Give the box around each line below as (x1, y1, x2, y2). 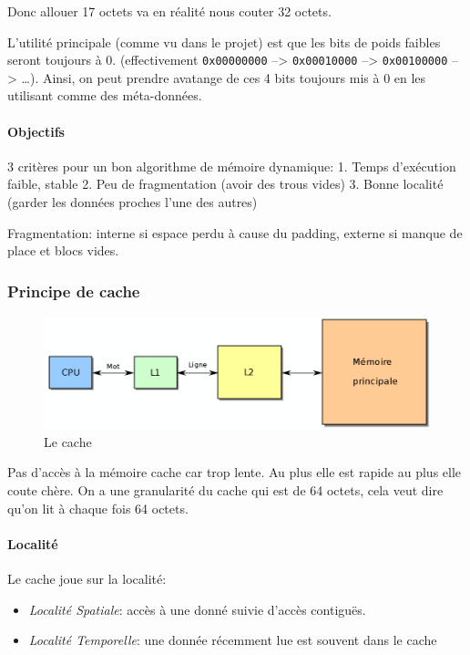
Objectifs (7, 121, 65, 140)
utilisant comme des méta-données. (7, 86, 202, 105)
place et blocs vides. (7, 241, 119, 260)
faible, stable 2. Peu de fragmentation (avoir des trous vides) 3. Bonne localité (7, 174, 444, 193)
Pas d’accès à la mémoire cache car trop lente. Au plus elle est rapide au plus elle (7, 463, 462, 482)
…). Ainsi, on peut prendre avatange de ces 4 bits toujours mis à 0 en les (21, 68, 426, 87)
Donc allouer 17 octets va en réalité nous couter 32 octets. (7, 2, 332, 20)
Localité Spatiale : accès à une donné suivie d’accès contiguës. (28, 599, 366, 619)
